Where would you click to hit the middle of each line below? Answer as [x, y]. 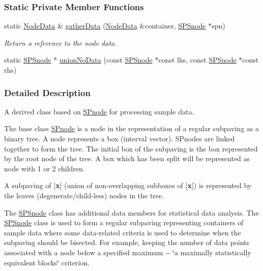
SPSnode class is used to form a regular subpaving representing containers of [124, 222]
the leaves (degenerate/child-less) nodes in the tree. [84, 195]
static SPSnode [28, 60]
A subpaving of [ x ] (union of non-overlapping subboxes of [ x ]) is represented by [128, 185]
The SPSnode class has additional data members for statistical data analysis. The [131, 212]
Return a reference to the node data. [61, 42]
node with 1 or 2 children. [45, 168]
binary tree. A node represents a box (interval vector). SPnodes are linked [120, 138]
